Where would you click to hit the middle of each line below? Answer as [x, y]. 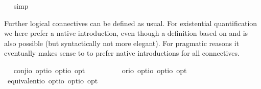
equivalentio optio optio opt [53, 80]
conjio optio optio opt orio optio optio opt [100, 70]
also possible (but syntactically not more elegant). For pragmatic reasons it [122, 43]
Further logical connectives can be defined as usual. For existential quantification [131, 23]
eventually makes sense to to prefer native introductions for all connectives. [122, 53]
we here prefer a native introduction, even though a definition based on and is [126, 33]
